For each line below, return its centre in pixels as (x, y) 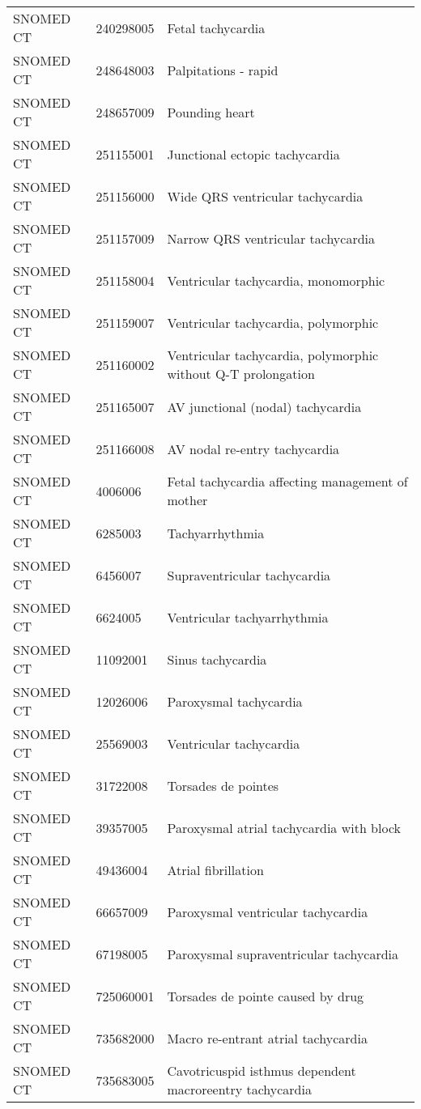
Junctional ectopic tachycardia (253, 154)
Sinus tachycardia (217, 659)
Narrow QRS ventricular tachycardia (271, 238)
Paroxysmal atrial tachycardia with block (284, 827)
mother (187, 500)
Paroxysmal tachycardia (235, 701)
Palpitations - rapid (223, 70)
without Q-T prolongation (241, 374)
